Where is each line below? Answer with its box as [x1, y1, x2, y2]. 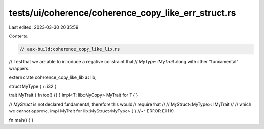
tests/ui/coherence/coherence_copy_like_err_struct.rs [9, 7, 236, 18]
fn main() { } [9, 117, 34, 123]
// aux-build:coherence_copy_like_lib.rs [19, 46, 120, 52]
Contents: [9, 33, 29, 39]
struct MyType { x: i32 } [9, 83, 57, 90]
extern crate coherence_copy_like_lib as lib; [9, 74, 97, 80]
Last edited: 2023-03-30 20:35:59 [9, 24, 79, 30]
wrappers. [9, 66, 30, 72]
